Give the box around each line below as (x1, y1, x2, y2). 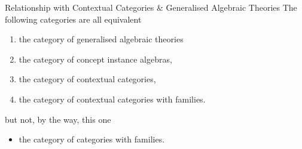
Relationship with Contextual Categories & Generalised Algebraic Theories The (5, 1, 297, 13)
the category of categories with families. (19, 133, 165, 145)
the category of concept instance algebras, (19, 52, 172, 65)
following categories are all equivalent (5, 13, 142, 25)
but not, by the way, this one (5, 113, 111, 125)
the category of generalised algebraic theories (19, 33, 184, 45)
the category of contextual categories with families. (19, 92, 206, 105)
